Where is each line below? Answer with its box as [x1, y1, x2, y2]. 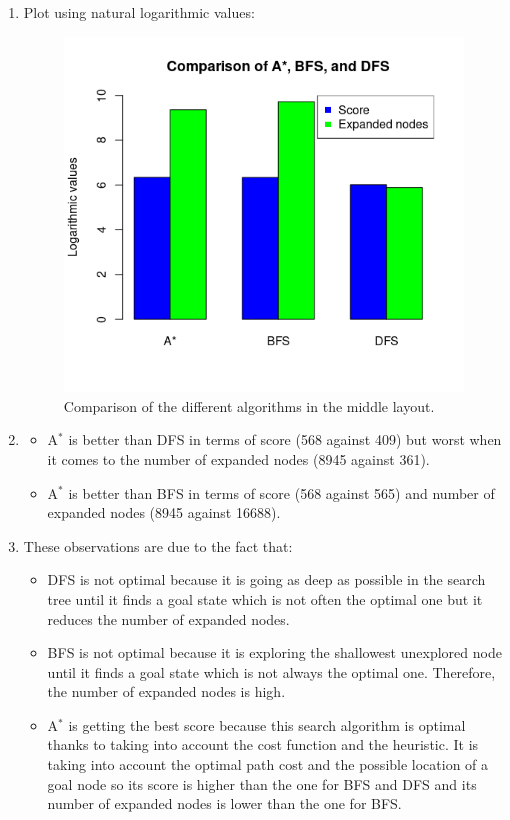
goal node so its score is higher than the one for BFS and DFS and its [47, 773, 477, 794]
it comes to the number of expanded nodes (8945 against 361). [47, 448, 430, 469]
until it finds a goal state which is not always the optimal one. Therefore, [47, 661, 496, 682]
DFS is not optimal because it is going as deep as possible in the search [47, 569, 486, 590]
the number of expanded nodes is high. [47, 681, 286, 702]
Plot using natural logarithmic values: [23, 2, 255, 22]
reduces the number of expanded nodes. [47, 608, 290, 629]
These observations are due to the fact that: [23, 535, 293, 556]
